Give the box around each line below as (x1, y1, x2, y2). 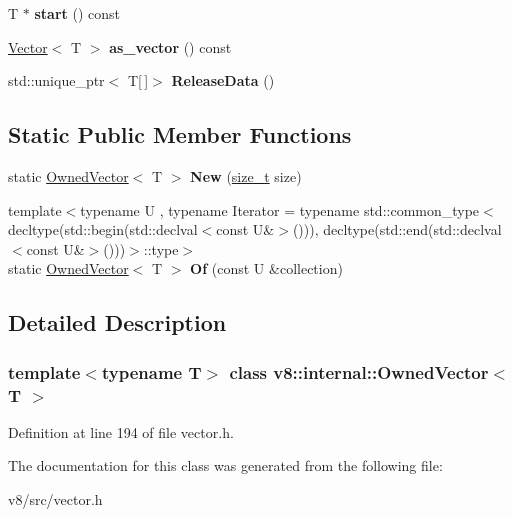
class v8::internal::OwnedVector (229, 359, 489, 384)
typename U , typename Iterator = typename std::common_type (80, 199, 480, 220)
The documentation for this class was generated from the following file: (8, 455, 443, 476)
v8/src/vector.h (8, 489, 103, 510)
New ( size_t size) (190, 165, 302, 186)
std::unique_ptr (8, 70, 105, 91)
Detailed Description (8, 307, 227, 338)
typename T (101, 359, 202, 384)
